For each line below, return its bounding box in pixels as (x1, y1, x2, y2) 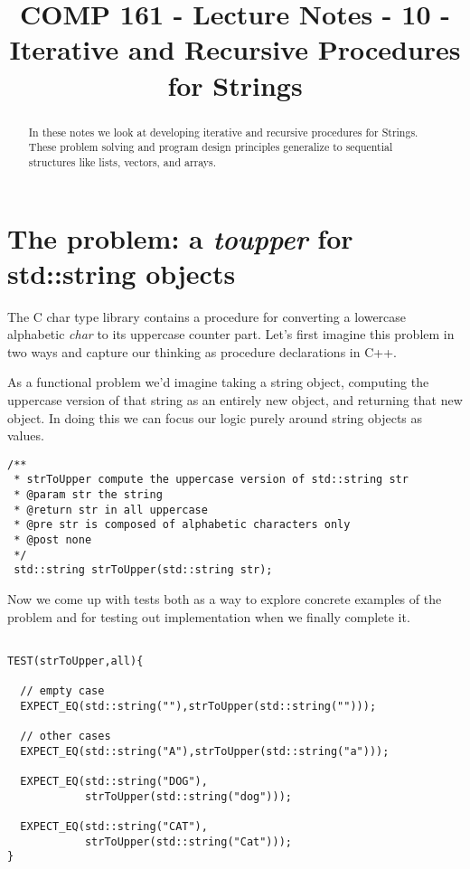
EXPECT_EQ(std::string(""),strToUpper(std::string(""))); (20, 699, 377, 713)
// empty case (20, 685, 105, 698)
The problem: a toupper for (7, 219, 353, 257)
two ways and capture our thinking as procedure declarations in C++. (7, 342, 397, 361)
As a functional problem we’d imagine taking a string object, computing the (7, 373, 429, 392)
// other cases (20, 730, 111, 743)
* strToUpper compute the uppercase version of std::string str (14, 473, 409, 486)
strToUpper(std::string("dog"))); (84, 789, 292, 803)
